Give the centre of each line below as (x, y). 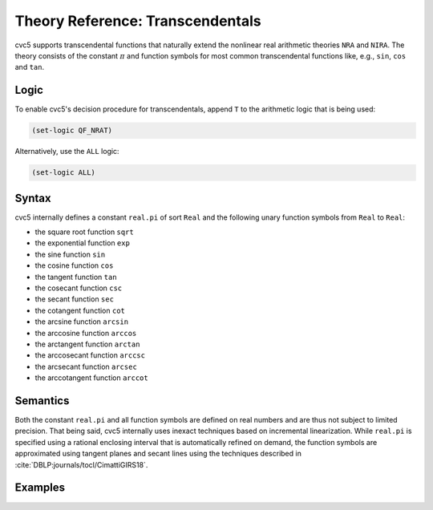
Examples (40, 488)
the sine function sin (70, 254)
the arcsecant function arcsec (86, 366)
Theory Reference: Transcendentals (138, 21)
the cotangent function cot (80, 310)
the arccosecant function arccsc (90, 355)
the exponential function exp (82, 243)
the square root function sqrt (84, 232)
